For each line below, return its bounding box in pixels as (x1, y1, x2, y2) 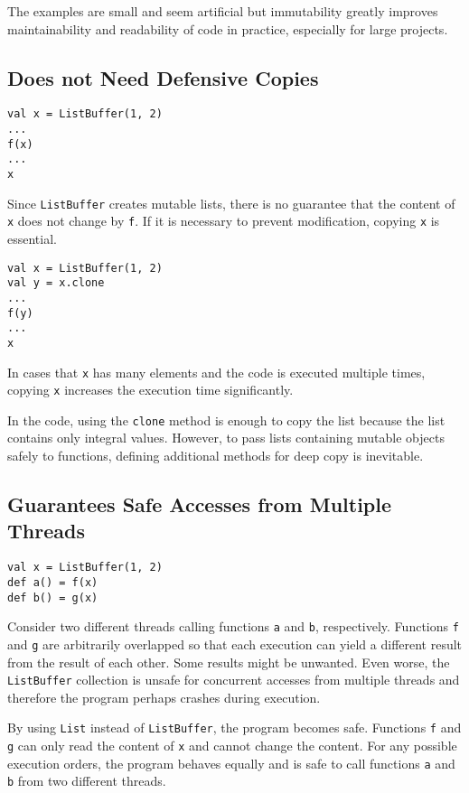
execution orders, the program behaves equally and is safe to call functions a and (7, 753, 455, 772)
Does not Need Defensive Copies (7, 63, 319, 91)
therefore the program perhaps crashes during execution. (7, 687, 321, 706)
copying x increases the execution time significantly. (7, 380, 294, 399)
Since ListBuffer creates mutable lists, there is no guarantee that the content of (7, 193, 455, 212)
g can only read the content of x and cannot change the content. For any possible (7, 736, 457, 755)
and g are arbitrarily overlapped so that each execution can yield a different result (7, 634, 463, 653)
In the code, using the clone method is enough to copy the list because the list (7, 410, 446, 429)
